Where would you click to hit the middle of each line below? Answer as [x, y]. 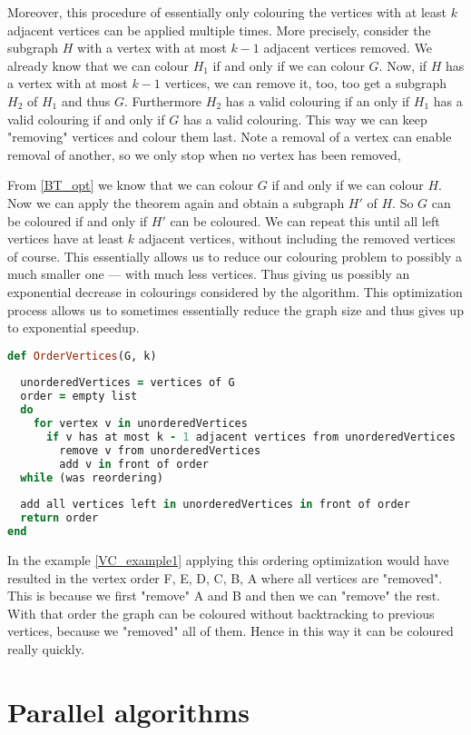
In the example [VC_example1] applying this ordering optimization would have [228, 559]
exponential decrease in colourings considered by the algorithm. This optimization [235, 291]
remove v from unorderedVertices [160, 450]
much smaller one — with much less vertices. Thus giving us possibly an [209, 274]
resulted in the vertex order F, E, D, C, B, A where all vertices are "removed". [225, 577]
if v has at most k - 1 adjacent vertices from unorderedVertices [251, 437]
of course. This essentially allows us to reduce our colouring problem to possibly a [235, 256]
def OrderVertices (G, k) [82, 356]
